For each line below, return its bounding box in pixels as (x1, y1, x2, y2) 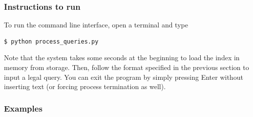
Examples (4, 102, 42, 114)
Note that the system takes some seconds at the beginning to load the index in (4, 52, 240, 63)
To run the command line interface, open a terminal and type (4, 20, 188, 30)
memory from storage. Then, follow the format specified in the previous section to (4, 62, 249, 72)
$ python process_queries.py (4, 38, 99, 45)
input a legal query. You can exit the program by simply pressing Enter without (4, 71, 243, 82)
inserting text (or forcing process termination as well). (4, 81, 166, 92)
